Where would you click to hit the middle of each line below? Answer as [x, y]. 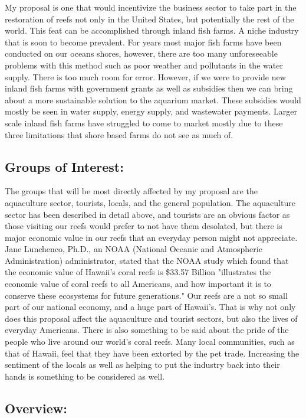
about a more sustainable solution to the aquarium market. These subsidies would [153, 99]
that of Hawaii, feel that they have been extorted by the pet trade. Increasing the [152, 353]
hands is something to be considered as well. [85, 376]
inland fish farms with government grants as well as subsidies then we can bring [149, 88]
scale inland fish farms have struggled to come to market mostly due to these [144, 123]
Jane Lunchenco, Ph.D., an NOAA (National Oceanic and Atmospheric [134, 249]
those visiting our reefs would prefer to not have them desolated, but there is [144, 226]
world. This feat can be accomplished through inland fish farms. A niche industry [152, 30]
